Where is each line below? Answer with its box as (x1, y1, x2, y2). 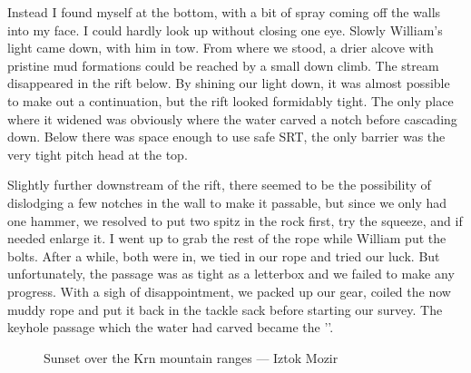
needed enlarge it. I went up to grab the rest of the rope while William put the (7, 229, 446, 248)
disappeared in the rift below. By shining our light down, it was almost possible (7, 74, 450, 93)
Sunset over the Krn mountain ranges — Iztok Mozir (44, 348, 339, 367)
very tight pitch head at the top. (7, 144, 188, 163)
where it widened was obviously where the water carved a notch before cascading (7, 109, 457, 128)
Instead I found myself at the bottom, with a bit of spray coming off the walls (7, 3, 441, 21)
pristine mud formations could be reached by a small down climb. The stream (7, 55, 439, 74)
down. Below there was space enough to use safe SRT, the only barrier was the (7, 127, 446, 146)
